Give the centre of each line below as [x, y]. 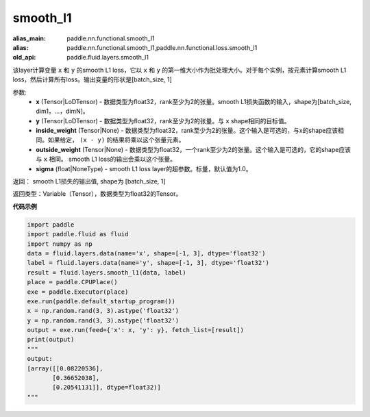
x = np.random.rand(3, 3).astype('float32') [103, 311]
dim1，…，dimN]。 [62, 111]
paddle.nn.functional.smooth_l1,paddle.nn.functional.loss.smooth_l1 [162, 47]
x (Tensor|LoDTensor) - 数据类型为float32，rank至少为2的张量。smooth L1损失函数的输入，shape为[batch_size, [194, 101]
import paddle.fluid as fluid [78, 234]
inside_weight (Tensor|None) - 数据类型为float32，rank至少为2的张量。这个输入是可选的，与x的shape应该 [187, 131]
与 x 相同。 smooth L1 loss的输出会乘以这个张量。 [106, 159]
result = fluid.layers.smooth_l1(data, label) [107, 273]
